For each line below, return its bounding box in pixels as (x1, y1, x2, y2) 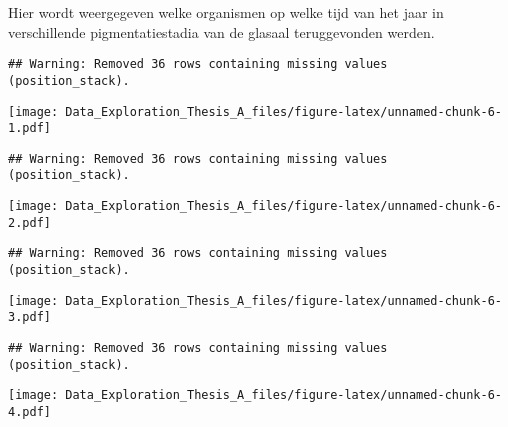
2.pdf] (8, 215, 51, 230)
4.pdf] (8, 405, 51, 420)
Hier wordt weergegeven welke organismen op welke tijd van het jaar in (8, 2, 444, 22)
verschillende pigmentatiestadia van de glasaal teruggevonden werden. (8, 21, 435, 42)
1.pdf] (8, 121, 51, 136)
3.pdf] (8, 310, 51, 325)
